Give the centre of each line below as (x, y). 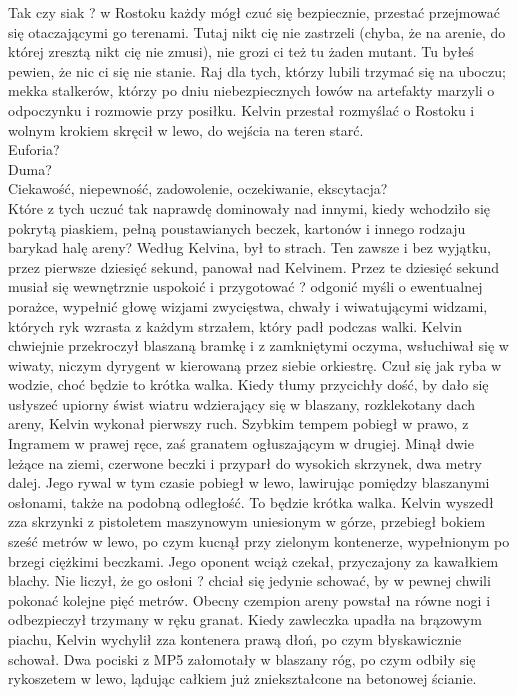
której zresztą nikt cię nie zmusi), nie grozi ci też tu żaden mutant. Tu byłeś (241, 51)
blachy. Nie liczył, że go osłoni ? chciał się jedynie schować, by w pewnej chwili (249, 580)
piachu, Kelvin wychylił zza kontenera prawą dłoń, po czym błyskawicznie (235, 639)
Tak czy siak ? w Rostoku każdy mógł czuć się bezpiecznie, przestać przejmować (254, 12)
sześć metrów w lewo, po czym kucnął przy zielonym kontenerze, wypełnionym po (259, 541)
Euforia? (34, 149)
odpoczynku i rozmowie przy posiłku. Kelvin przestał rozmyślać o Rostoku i (241, 109)
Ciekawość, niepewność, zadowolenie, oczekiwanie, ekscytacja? (198, 188)
